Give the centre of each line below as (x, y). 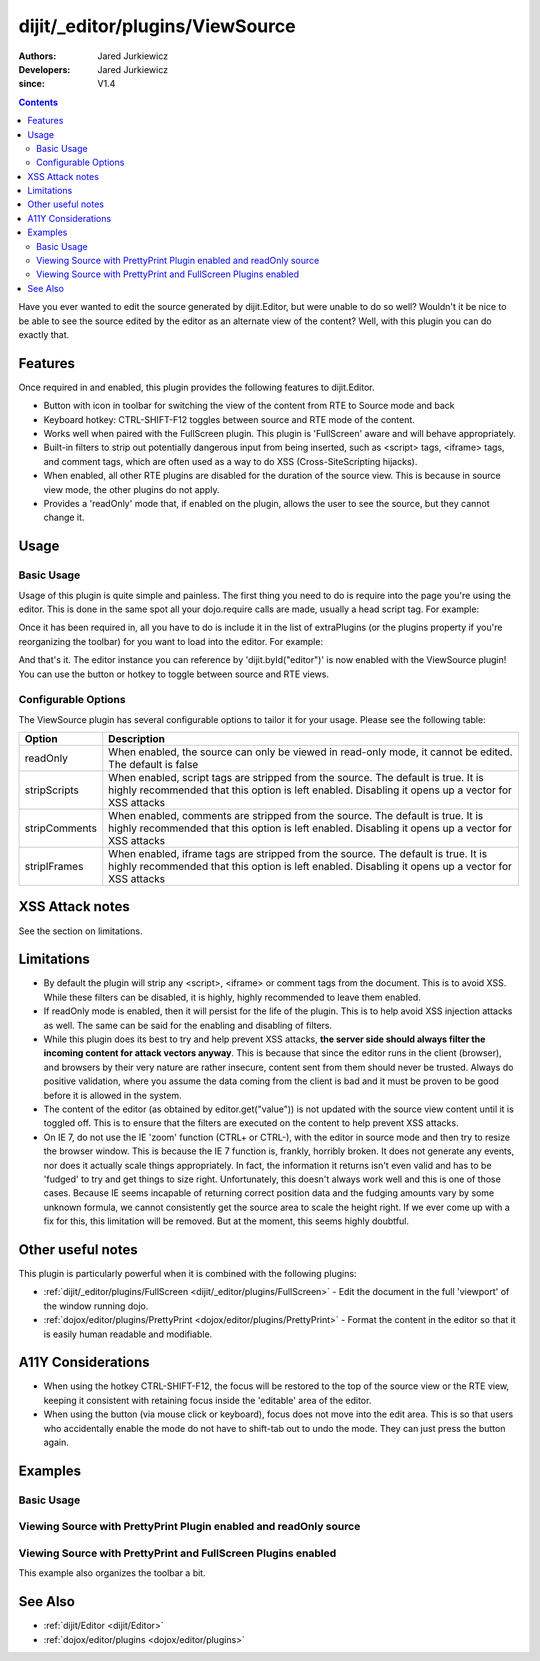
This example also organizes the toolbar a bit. (112, 1573)
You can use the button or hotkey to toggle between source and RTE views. (174, 674)
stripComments (60, 828)
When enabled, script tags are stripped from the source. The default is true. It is (296, 778)
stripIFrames (54, 867)
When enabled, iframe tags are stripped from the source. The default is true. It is (298, 854)
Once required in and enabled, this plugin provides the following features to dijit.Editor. (196, 387)
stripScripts (52, 790)
